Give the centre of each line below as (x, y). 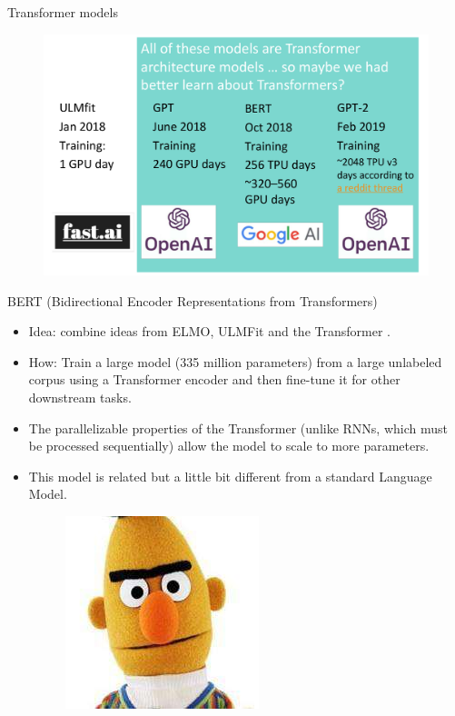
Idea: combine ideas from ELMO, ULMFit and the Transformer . (209, 331)
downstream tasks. (80, 397)
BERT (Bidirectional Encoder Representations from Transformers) (193, 300)
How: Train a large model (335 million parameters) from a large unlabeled (235, 361)
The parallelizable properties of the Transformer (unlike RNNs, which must (238, 428)
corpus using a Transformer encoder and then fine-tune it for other (214, 379)
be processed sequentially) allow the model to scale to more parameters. (229, 446)
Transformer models (63, 12)
